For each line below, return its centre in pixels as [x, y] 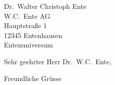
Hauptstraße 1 [25, 25]
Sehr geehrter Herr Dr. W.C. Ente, [58, 61]
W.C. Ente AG [27, 16]
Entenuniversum [29, 45]
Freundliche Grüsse [33, 78]
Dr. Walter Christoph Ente [45, 6]
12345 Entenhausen [33, 35]
